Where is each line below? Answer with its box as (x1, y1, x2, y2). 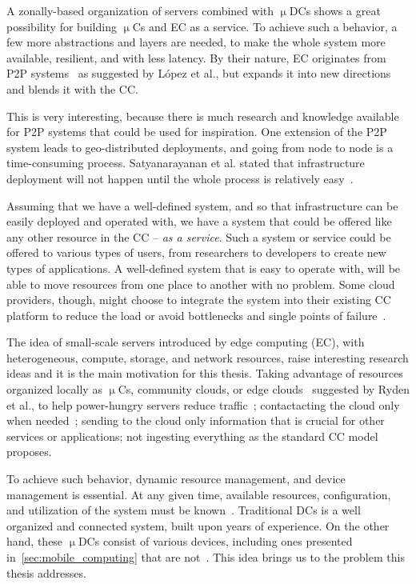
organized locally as (6, 381, 102, 398)
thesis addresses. (6, 564, 86, 581)
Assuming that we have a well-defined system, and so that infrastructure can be (6, 197, 398, 214)
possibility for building (6, 18, 117, 34)
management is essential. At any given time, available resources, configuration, (6, 486, 391, 502)
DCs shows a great (289, 2, 381, 18)
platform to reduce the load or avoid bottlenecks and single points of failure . (6, 306, 386, 323)
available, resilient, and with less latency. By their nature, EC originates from (6, 49, 386, 66)
